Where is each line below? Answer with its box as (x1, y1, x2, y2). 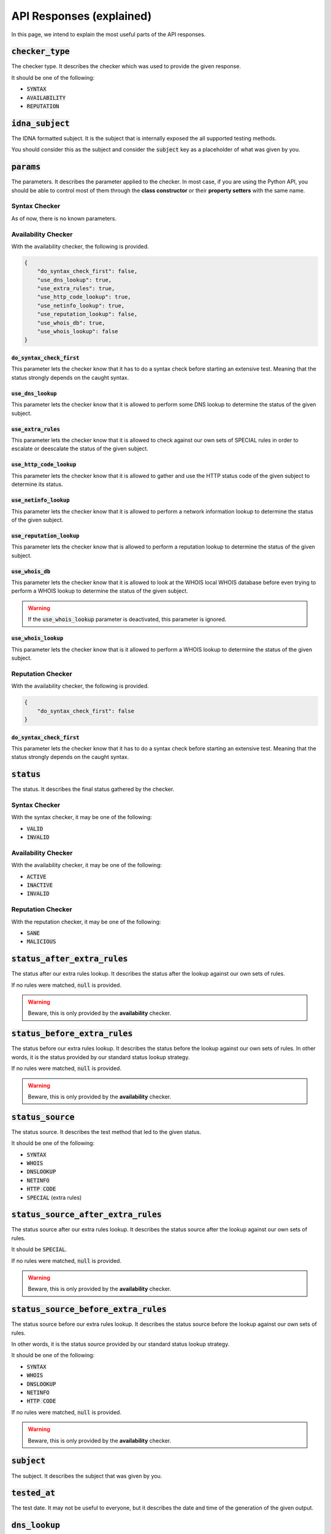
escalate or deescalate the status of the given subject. (11, 445, 148, 452)
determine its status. (11, 480, 64, 488)
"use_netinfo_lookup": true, (37, 302, 125, 309)
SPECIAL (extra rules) (26, 1193, 82, 1201)
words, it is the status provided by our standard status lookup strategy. (11, 1053, 190, 1061)
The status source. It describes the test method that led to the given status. (11, 1128, 202, 1135)
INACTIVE (26, 882, 53, 889)
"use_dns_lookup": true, (37, 276, 112, 283)
